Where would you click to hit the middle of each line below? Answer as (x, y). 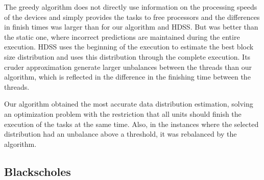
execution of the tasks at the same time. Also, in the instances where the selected (131, 124)
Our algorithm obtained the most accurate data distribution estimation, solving (129, 104)
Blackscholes (38, 171)
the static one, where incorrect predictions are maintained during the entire (122, 36)
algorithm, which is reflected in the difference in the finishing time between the (127, 77)
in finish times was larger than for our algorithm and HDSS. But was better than (131, 27)
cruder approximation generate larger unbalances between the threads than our (128, 67)
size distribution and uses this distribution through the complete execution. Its (127, 56)
